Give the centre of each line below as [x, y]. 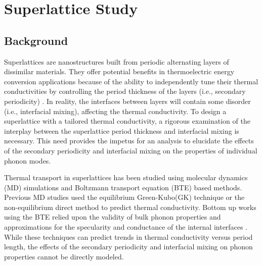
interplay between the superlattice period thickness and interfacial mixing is [122, 130]
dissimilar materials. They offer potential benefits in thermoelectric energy [119, 71]
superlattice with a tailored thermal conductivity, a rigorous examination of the [127, 121]
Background [36, 40]
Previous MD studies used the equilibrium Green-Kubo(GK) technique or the [124, 197]
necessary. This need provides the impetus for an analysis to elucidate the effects [129, 141]
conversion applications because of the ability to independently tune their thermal [131, 81]
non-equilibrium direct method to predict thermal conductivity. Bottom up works [130, 207]
